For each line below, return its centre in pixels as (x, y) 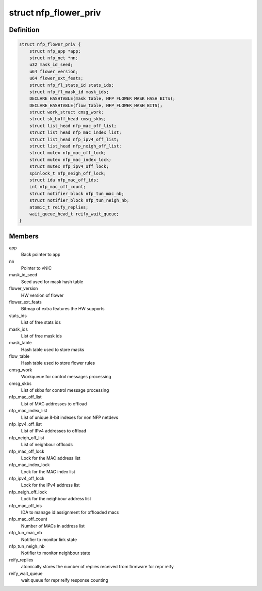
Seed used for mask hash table (52, 282)
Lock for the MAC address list (51, 458)
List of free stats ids (41, 322)
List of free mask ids (41, 336)
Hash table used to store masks (53, 350)
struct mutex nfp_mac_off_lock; (68, 153)
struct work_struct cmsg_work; (66, 112)
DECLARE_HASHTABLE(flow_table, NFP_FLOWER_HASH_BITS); (96, 105)
